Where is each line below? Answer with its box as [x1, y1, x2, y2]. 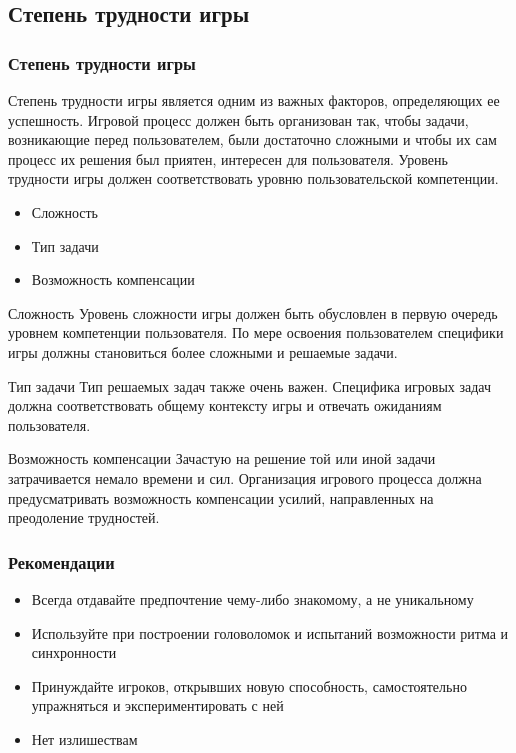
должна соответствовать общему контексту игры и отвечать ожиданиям [8, 395, 442, 416]
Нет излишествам [31, 728, 138, 749]
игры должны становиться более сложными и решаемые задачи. [8, 341, 398, 362]
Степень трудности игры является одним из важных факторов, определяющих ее [8, 90, 500, 110]
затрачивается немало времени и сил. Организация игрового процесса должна [8, 467, 482, 488]
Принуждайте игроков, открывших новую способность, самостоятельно [31, 675, 467, 696]
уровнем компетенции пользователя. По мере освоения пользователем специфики [8, 322, 504, 343]
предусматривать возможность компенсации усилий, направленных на [8, 487, 434, 508]
